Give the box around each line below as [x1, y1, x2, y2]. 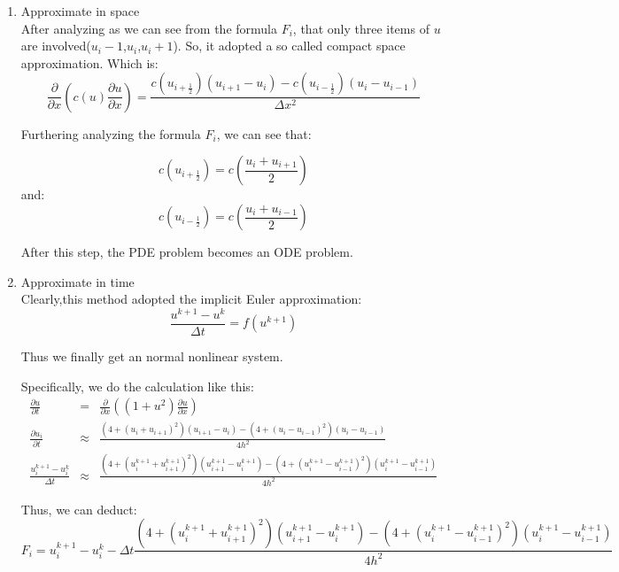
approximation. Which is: [20, 53, 159, 72]
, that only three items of [292, 19, 429, 37]
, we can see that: [216, 124, 312, 143]
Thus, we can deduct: [20, 499, 137, 518]
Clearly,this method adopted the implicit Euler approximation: [20, 290, 362, 308]
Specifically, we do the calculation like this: [20, 376, 254, 395]
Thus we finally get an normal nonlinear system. [20, 346, 283, 365]
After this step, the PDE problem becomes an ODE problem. [20, 243, 353, 260]
